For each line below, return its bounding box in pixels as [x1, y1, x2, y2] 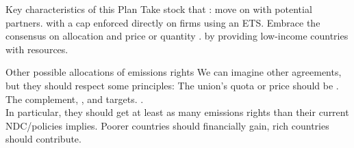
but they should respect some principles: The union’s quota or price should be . [5, 78, 339, 92]
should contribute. [5, 132, 81, 146]
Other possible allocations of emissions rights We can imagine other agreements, [5, 65, 342, 79]
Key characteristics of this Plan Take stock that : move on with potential [5, 2, 312, 16]
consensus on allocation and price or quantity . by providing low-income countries [5, 29, 349, 43]
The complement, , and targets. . [5, 91, 144, 106]
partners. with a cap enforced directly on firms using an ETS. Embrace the [5, 15, 320, 29]
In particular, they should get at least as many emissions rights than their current [5, 105, 349, 119]
